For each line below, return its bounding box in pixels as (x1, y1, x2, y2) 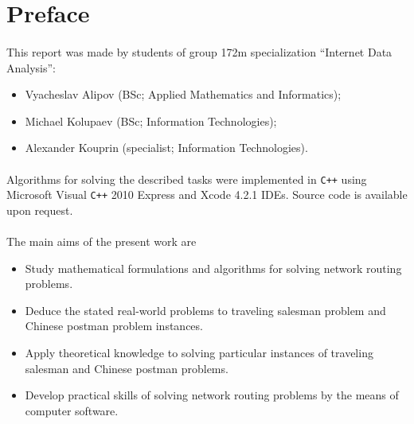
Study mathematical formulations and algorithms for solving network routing (25, 259, 402, 276)
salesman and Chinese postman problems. (25, 360, 228, 376)
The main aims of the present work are (6, 233, 197, 250)
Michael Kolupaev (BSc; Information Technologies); (25, 112, 277, 129)
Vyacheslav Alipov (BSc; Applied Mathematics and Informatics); (25, 86, 342, 103)
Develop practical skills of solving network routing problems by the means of (25, 387, 399, 403)
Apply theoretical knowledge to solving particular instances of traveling (25, 344, 373, 360)
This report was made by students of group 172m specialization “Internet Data (6, 43, 393, 60)
